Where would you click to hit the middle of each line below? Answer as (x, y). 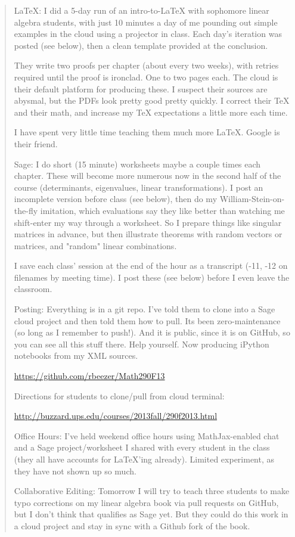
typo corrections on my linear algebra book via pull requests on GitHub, (146, 502)
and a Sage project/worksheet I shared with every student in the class (142, 447)
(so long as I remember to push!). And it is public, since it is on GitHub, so (152, 332)
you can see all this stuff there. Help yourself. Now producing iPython (142, 344)
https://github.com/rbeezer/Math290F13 (89, 376)
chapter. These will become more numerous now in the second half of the (147, 176)
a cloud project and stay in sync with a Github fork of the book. (132, 525)
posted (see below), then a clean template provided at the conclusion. (141, 45)
